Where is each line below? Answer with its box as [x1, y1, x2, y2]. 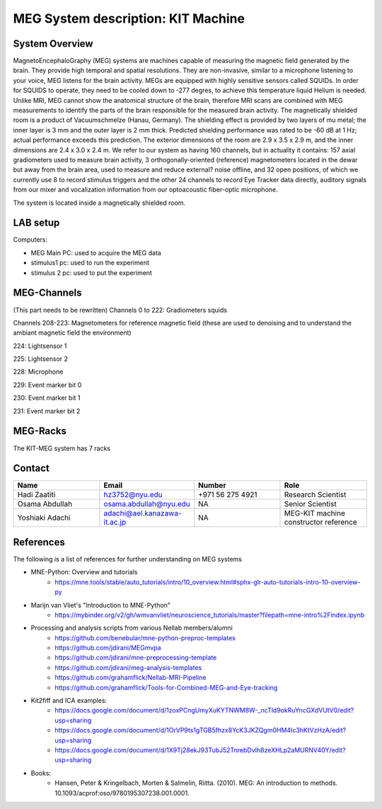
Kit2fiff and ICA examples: [30, 696, 108, 705]
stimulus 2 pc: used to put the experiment [30, 268, 152, 277]
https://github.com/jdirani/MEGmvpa [54, 644, 162, 652]
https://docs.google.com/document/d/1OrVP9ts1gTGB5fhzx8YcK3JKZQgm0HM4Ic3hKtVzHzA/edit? [54, 726, 347, 735]
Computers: [13, 235, 48, 244]
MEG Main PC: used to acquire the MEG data [30, 248, 162, 257]
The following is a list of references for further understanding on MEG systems [13, 554, 242, 563]
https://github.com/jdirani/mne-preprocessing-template [54, 653, 217, 662]
